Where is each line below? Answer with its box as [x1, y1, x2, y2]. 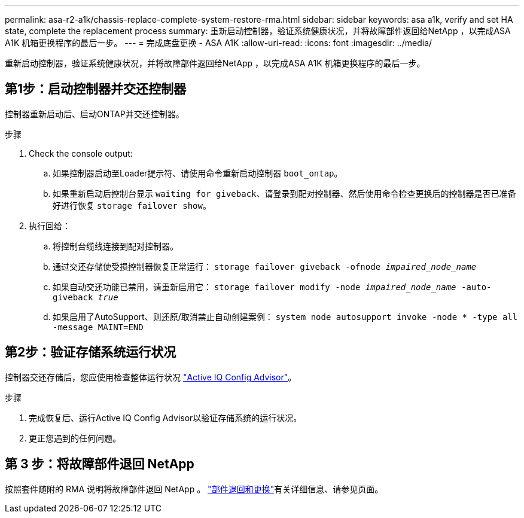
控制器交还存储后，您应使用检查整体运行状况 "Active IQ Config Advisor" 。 [5, 371, 297, 382]
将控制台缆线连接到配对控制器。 [53, 240, 178, 251]
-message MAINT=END [53, 322, 144, 332]
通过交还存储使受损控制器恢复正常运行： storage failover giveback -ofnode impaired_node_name [53, 261, 477, 272]
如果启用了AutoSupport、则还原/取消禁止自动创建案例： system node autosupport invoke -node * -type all [53, 311, 518, 322]
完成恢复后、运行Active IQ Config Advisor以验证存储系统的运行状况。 [29, 412, 302, 423]
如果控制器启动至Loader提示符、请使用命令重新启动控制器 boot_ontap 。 [53, 167, 343, 178]
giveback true [53, 292, 118, 302]
